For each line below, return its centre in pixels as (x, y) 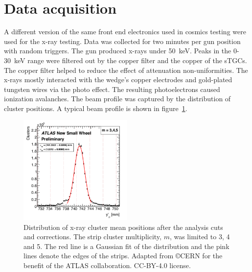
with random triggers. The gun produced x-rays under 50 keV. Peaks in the (118, 51)
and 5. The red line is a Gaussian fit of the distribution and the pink (126, 246)
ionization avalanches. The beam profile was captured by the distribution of (117, 99)
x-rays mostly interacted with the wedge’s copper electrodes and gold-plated (118, 79)
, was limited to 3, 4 (200, 237)
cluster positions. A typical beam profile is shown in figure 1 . (96, 108)
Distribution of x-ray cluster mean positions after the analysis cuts (123, 227)
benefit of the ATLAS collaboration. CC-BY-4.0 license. (107, 265)
